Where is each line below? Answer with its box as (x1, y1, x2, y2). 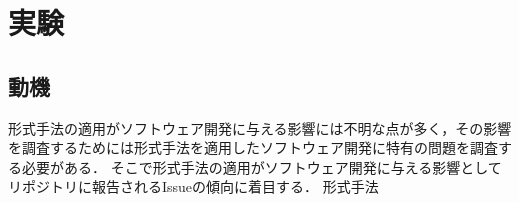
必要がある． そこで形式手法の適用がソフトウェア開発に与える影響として (21, 156, 502, 177)
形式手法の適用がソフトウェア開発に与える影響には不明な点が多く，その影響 (8, 117, 512, 138)
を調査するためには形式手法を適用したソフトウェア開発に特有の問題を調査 (8, 137, 498, 158)
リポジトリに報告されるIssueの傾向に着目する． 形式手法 (8, 176, 379, 197)
